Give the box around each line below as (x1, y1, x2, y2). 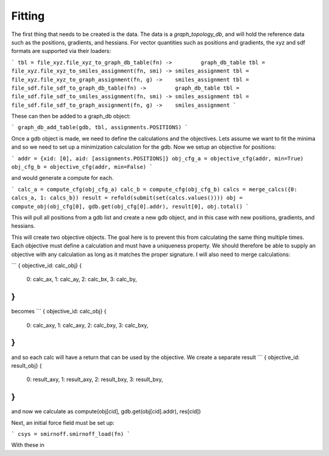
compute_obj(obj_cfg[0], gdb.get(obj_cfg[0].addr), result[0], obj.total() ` (11, 203, 249, 210)
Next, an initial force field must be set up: (11, 419, 115, 426)
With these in (11, 441, 45, 449)
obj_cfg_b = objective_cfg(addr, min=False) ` (11, 163, 153, 171)
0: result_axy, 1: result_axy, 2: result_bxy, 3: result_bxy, (26, 376, 164, 383)
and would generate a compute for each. (11, 174, 114, 182)
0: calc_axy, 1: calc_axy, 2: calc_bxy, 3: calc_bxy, (26, 321, 149, 329)
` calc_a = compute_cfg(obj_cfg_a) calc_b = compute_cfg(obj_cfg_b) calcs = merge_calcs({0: (11, 186, 298, 193)
